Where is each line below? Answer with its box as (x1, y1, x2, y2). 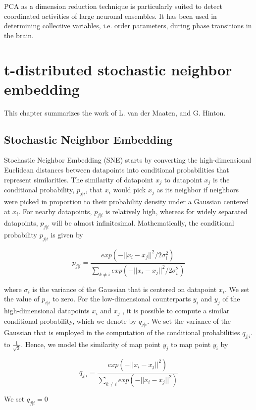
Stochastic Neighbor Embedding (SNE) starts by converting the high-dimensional (4, 155, 252, 165)
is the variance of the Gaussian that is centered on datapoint (32, 284, 217, 294)
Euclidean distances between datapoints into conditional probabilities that (4, 165, 229, 175)
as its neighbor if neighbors (156, 184, 239, 195)
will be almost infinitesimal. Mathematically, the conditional (51, 218, 234, 228)
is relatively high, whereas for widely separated (105, 206, 248, 216)
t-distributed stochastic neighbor (4, 59, 232, 79)
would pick (113, 184, 146, 195)
